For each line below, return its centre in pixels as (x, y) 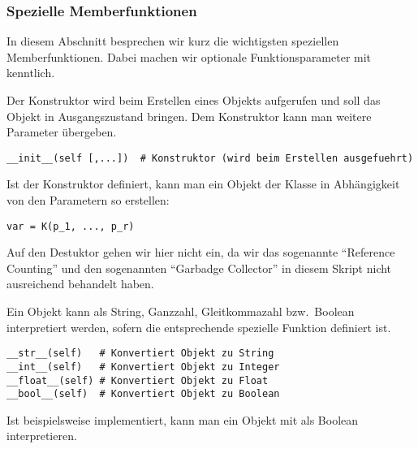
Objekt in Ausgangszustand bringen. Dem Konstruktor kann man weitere (189, 116)
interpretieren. (42, 436)
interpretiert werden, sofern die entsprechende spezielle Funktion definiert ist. (199, 327)
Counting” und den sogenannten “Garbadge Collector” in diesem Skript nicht (199, 268)
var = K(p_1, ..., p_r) (71, 226)
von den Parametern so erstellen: (88, 200)
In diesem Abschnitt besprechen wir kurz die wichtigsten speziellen (173, 41)
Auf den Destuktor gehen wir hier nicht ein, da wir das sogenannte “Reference (201, 252)
